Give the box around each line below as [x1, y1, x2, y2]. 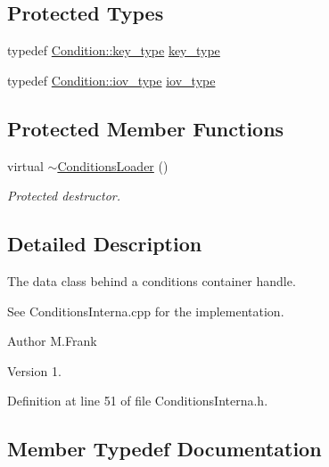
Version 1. [7, 361, 62, 380]
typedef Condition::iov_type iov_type [7, 70, 216, 89]
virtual [7, 156, 44, 175]
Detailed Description [7, 230, 202, 258]
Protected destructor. [7, 186, 121, 205]
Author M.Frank [7, 332, 97, 350]
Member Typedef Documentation [7, 435, 322, 463]
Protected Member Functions [7, 114, 284, 142]
